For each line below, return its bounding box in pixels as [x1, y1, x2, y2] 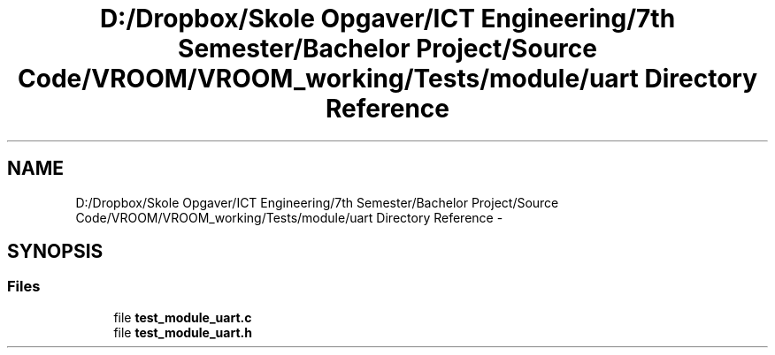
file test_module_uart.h [113, 324, 252, 340]
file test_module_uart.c [113, 309, 252, 325]
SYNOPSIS [7, 240, 104, 263]
